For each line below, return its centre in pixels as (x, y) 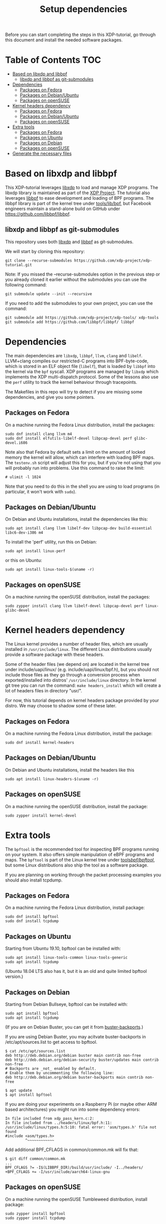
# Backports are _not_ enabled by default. (51, 1069)
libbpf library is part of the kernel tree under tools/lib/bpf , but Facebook (78, 204)
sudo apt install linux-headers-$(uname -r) (52, 779)
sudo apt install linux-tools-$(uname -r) (50, 570)
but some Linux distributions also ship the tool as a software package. (77, 865)
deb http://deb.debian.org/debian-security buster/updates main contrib (82, 1060)
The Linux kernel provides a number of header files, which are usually (77, 644)
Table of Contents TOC (53, 60)
